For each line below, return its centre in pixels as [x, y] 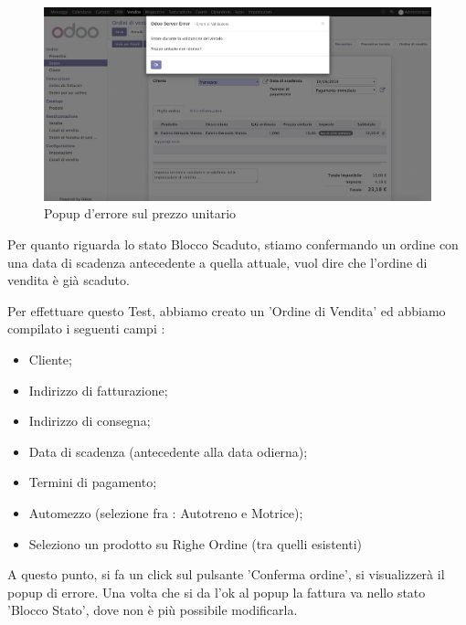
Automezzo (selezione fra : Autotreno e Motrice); [166, 512]
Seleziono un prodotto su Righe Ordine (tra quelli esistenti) [195, 543]
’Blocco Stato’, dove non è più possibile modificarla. [153, 610]
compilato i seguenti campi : [86, 328]
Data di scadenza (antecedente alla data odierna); [168, 451]
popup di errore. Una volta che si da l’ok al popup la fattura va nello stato [217, 592]
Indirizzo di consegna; [90, 421]
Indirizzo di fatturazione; [98, 390]
